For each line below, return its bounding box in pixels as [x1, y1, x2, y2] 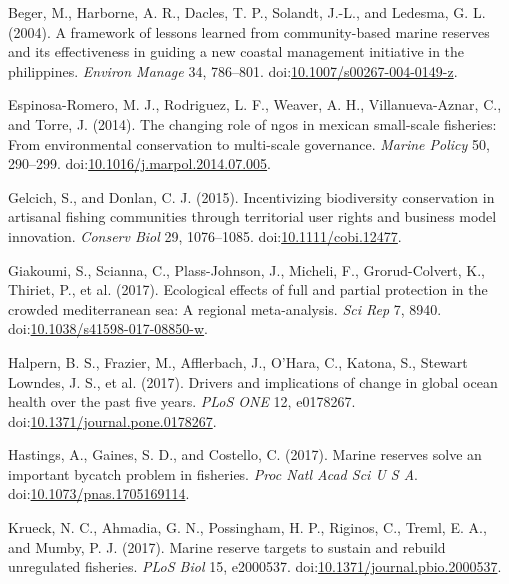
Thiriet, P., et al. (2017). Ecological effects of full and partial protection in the [8, 279, 488, 300]
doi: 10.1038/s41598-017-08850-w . [8, 318, 208, 339]
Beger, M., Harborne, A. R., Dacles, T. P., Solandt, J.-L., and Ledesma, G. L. [8, 2, 486, 22]
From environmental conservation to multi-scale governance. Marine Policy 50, [8, 133, 490, 154]
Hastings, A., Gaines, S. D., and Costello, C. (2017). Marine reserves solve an [8, 444, 482, 465]
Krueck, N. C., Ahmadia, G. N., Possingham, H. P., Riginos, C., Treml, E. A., [8, 517, 487, 538]
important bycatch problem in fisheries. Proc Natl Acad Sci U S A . [8, 463, 419, 484]
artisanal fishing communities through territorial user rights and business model [8, 206, 497, 227]
